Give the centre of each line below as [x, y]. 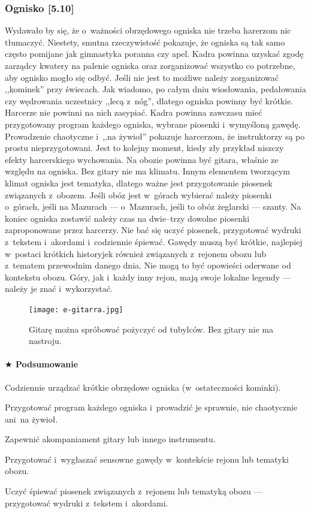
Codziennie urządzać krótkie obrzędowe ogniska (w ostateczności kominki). [143, 387]
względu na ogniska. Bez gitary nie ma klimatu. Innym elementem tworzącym [147, 171]
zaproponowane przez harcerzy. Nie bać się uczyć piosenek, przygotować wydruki [153, 230]
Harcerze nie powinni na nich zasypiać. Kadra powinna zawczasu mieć [134, 112]
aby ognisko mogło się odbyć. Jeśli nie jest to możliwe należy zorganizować [142, 77]
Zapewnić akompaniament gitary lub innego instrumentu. [110, 439]
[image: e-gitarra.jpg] [76, 310]
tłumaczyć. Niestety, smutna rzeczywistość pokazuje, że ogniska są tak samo [145, 42]
